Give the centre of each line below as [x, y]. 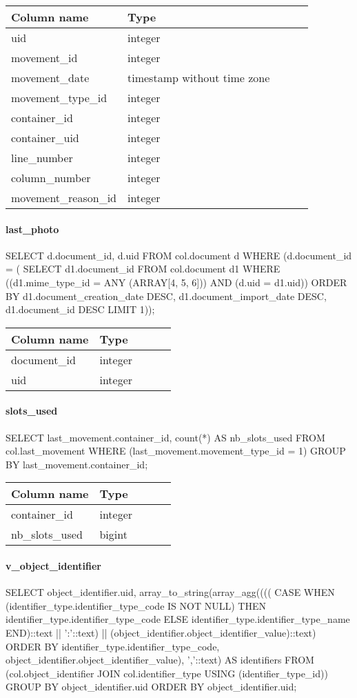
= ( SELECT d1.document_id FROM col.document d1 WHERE [143, 269]
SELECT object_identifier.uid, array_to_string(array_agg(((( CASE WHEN [170, 592]
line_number [42, 158]
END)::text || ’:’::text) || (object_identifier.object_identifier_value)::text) [161, 632]
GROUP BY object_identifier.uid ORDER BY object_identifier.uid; [151, 687]
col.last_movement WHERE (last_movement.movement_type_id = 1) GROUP [176, 451]
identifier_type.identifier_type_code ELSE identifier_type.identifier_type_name [178, 619]
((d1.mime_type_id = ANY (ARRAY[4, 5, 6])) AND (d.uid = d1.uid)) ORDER [176, 282]
